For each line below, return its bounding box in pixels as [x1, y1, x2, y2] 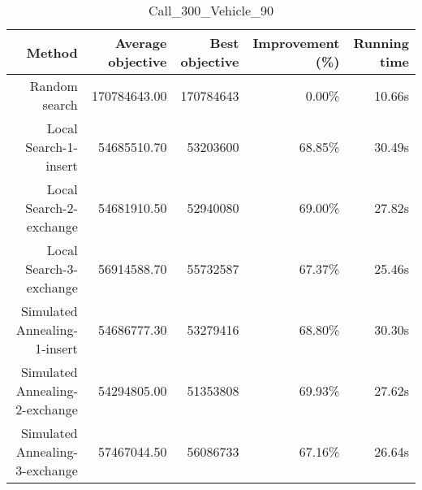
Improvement [252, 33, 340, 52]
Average [114, 33, 167, 52]
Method [26, 42, 78, 62]
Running [353, 33, 409, 52]
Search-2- [25, 198, 78, 217]
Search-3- [25, 259, 78, 278]
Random [29, 76, 78, 95]
